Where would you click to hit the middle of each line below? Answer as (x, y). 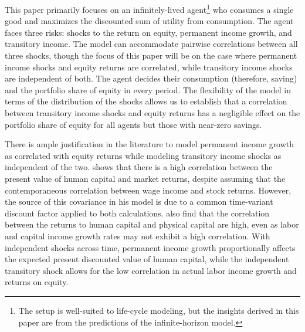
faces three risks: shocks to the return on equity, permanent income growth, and (148, 32)
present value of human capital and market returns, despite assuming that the (145, 178)
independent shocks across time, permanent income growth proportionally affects (150, 247)
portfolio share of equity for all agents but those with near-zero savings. (133, 124)
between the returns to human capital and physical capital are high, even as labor (152, 224)
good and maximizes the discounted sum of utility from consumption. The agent (149, 21)
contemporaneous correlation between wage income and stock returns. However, (148, 190)
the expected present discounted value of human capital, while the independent (147, 259)
